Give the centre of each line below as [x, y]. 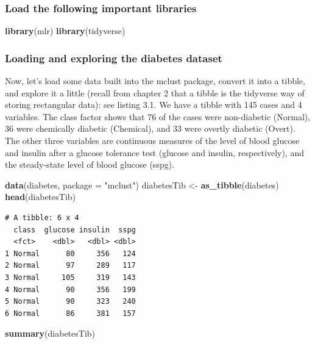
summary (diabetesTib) [50, 333]
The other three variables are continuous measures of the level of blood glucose [152, 140]
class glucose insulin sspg [75, 230]
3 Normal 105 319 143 [70, 277]
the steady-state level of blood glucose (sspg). [90, 164]
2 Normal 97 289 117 [70, 266]
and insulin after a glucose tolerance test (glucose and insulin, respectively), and [154, 152]
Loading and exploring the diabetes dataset [114, 58]
